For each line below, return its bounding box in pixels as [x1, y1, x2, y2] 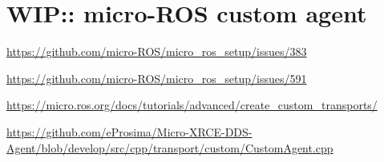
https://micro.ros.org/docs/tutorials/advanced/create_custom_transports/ [6, 97, 378, 113]
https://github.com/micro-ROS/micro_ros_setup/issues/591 [6, 69, 307, 86]
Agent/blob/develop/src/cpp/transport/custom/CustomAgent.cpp [6, 139, 333, 156]
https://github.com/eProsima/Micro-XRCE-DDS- [6, 123, 253, 140]
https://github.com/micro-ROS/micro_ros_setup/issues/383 [6, 43, 307, 60]
